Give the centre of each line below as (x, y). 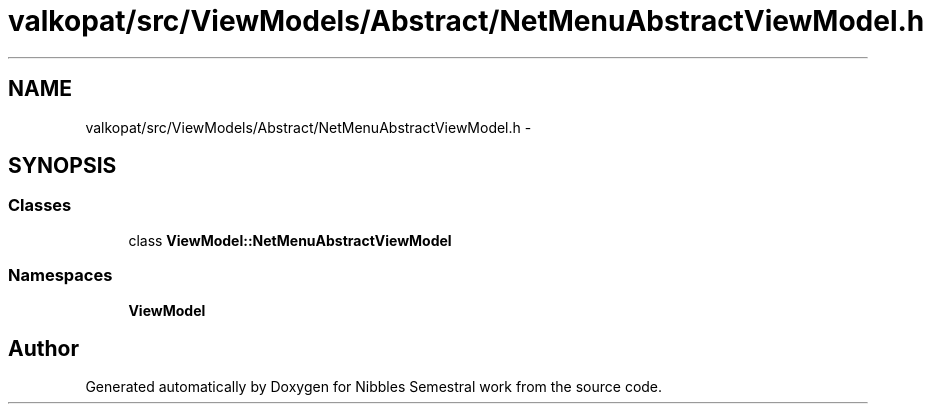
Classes (40, 205)
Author (43, 348)
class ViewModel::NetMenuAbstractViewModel (290, 240)
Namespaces (60, 275)
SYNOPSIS (62, 166)
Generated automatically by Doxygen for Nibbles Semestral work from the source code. (374, 387)
